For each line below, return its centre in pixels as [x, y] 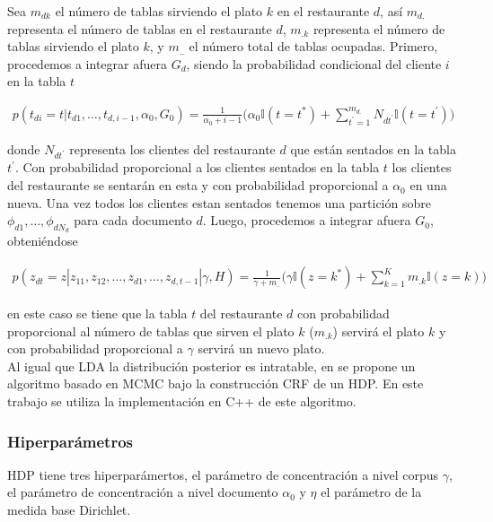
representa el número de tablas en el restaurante [140, 28]
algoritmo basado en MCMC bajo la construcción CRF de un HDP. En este [216, 383]
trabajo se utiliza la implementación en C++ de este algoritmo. [182, 401]
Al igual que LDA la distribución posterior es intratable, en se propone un [211, 365]
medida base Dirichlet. [69, 510]
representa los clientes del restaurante [172, 148]
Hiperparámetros [70, 441]
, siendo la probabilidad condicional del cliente [314, 63]
